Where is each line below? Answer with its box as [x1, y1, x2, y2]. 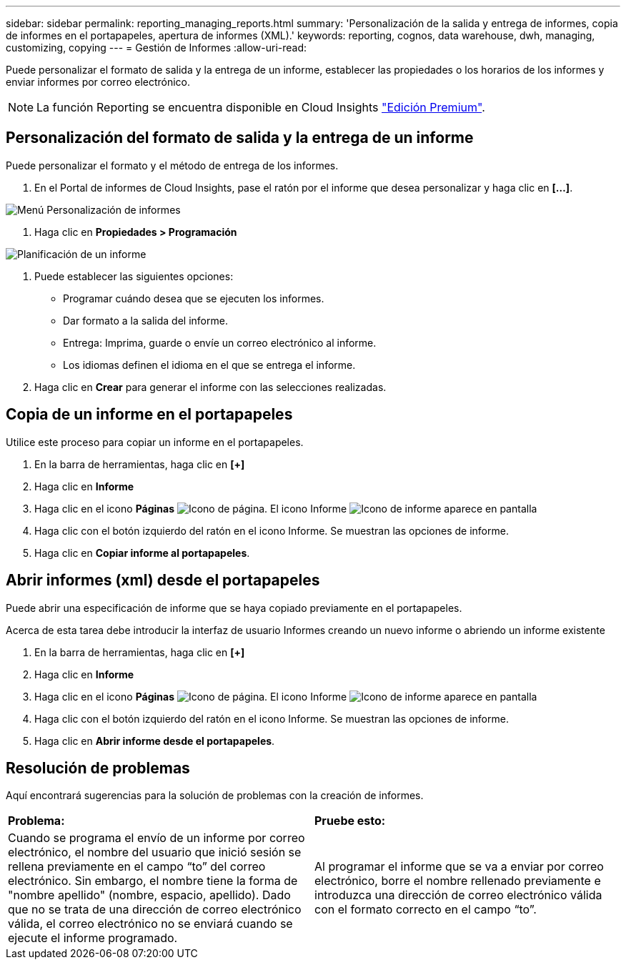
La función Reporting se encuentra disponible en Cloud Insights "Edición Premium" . [36, 100, 485, 114]
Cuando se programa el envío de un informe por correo [8, 831, 305, 846]
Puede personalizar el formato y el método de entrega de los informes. [6, 159, 339, 172]
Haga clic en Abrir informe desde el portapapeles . [34, 734, 275, 747]
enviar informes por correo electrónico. [6, 76, 191, 88]
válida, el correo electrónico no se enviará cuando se [8, 916, 293, 931]
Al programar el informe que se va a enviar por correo [314, 859, 604, 874]
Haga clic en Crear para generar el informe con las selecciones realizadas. [34, 380, 387, 393]
